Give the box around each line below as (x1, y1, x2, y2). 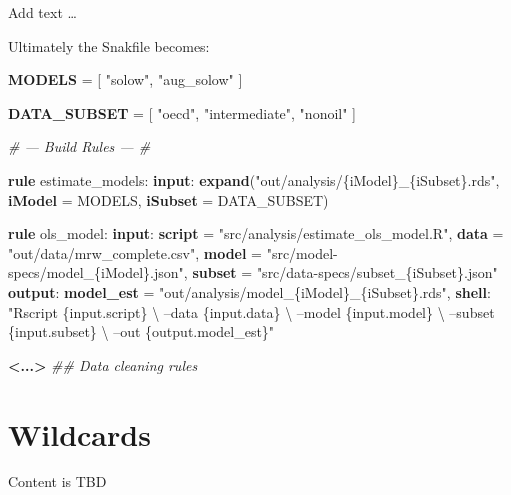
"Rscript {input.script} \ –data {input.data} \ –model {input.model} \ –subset (8, 301, 495, 322)
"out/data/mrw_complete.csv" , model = (8, 242, 262, 263)
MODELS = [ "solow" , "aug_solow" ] (8, 69, 243, 90)
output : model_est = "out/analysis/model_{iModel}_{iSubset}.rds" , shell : (8, 281, 491, 302)
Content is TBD (8, 471, 107, 492)
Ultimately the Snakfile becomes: (8, 35, 210, 56)
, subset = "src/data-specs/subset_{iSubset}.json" (183, 262, 498, 283)
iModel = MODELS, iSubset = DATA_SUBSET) (8, 189, 329, 210)
